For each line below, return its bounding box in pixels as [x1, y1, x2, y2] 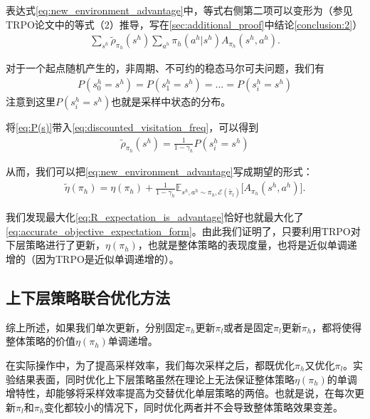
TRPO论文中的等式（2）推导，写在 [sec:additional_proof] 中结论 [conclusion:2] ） [6, 16, 363, 31]
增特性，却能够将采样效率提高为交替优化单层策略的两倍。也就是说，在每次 [6, 386, 354, 400]
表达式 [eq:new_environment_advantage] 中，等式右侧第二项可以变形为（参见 [6, 3, 353, 17]
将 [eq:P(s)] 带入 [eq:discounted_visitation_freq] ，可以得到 [6, 120, 259, 135]
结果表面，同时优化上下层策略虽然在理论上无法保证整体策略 [15, 371, 295, 386]
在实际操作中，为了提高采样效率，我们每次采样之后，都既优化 [6, 358, 295, 373]
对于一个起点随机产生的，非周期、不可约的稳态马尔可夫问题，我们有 [6, 61, 324, 76]
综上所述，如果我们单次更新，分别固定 [6, 319, 185, 334]
